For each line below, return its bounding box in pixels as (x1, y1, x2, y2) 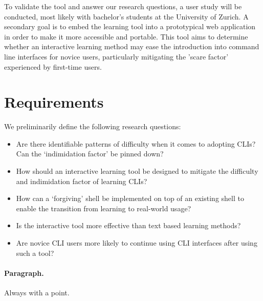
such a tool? (16, 247, 54, 258)
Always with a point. (4, 287, 70, 298)
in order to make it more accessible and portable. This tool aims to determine (4, 31, 248, 42)
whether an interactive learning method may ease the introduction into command (4, 41, 259, 52)
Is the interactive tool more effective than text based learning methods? (16, 220, 241, 231)
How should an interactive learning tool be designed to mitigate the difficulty (16, 166, 258, 176)
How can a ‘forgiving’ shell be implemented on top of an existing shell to (16, 193, 244, 204)
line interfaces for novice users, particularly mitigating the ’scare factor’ (4, 51, 229, 62)
